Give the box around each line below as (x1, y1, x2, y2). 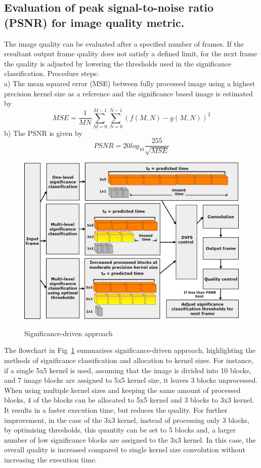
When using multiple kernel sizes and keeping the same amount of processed (4, 384, 241, 395)
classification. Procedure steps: (4, 68, 99, 79)
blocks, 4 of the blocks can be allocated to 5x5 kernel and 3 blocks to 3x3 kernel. (4, 394, 254, 405)
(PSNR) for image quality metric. (4, 14, 185, 30)
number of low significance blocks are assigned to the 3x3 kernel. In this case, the (4, 434, 256, 445)
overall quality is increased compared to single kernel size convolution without (4, 444, 245, 455)
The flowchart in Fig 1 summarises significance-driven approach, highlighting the (4, 345, 255, 355)
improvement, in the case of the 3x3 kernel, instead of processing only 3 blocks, (4, 414, 250, 425)
